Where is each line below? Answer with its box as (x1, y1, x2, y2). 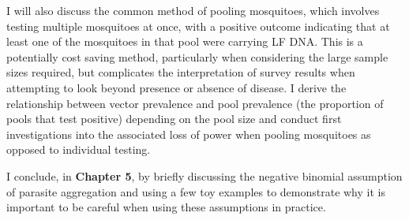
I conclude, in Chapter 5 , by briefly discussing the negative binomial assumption (6, 167, 403, 184)
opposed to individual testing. (6, 141, 151, 158)
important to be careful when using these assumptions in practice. (6, 199, 326, 215)
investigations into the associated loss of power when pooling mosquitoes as (6, 125, 371, 142)
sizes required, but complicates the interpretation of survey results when (6, 64, 355, 80)
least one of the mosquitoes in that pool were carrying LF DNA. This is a (6, 33, 363, 50)
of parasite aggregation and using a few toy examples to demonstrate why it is (6, 183, 385, 199)
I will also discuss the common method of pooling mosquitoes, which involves (6, 2, 380, 18)
